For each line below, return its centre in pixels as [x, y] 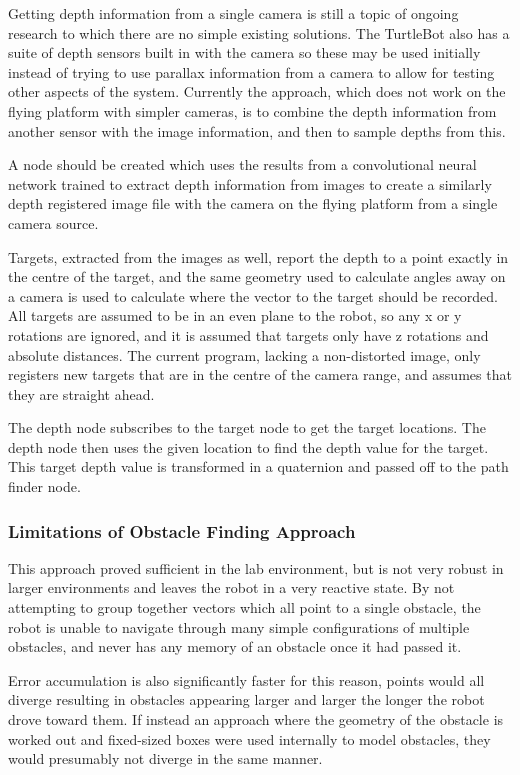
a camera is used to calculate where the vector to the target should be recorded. [253, 295]
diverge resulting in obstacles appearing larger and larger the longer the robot [246, 699]
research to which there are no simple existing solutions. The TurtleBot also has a [259, 32]
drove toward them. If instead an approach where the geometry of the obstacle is [256, 719]
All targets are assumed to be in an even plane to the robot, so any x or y [235, 315]
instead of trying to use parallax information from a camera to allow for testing [251, 71]
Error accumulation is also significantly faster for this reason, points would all [246, 679]
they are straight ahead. [81, 393]
